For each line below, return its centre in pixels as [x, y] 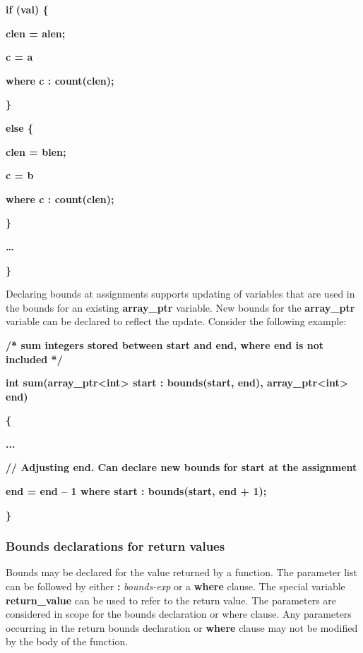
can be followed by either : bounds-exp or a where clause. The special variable [175, 586]
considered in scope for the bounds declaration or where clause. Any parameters [179, 614]
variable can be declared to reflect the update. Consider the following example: [176, 321]
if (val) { [27, 9]
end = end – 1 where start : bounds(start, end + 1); [136, 491]
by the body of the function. [67, 641]
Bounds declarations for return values [115, 546]
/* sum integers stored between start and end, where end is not [165, 344]
